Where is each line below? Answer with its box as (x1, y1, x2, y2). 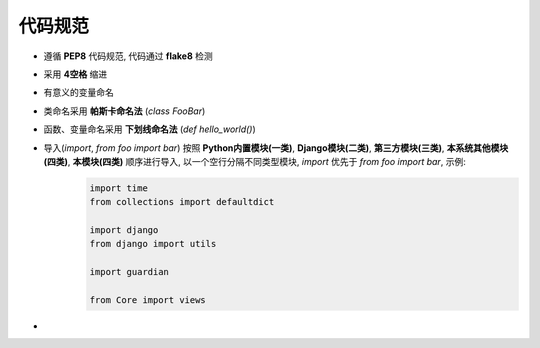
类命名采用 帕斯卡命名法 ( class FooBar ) (43, 105, 206, 117)
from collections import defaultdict (89, 196, 275, 208)
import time (89, 182, 149, 194)
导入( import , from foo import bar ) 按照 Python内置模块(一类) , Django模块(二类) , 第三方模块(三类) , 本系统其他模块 (43, 141, 509, 154)
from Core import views (89, 295, 207, 305)
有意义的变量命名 (43, 86, 114, 99)
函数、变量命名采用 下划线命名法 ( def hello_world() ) (43, 123, 257, 135)
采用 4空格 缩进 (43, 68, 108, 80)
